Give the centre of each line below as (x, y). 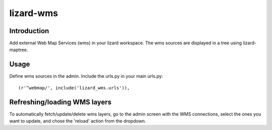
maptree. (19, 50)
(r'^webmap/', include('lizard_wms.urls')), (74, 88)
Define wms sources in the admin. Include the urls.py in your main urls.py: (86, 76)
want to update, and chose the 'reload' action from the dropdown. (78, 121)
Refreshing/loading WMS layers (60, 102)
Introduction (29, 31)
